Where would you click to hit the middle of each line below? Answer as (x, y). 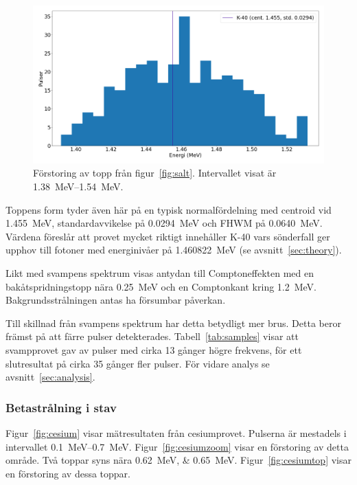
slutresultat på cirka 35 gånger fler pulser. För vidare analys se (138, 363)
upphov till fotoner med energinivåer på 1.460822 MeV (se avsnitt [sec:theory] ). (174, 250)
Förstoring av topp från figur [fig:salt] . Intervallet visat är (155, 173)
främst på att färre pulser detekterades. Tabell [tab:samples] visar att (152, 336)
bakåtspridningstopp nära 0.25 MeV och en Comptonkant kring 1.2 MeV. (161, 286)
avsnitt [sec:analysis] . (50, 377)
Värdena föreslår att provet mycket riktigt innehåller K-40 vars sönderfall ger (168, 236)
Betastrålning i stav (61, 407)
